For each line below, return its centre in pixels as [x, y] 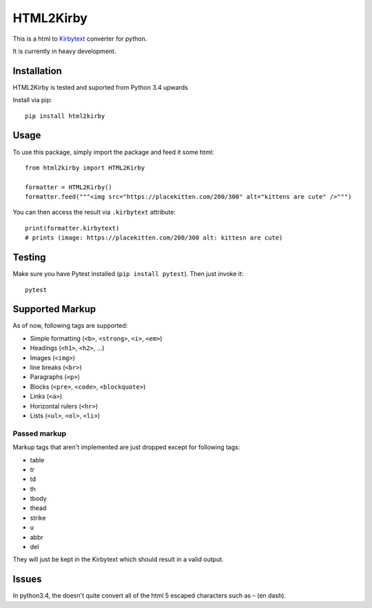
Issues [27, 579]
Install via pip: [32, 100]
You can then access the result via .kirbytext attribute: [94, 212]
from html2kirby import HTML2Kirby [85, 168]
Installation [37, 71]
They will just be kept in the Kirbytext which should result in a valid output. [118, 560]
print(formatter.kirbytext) [72, 228]
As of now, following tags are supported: [70, 326]
